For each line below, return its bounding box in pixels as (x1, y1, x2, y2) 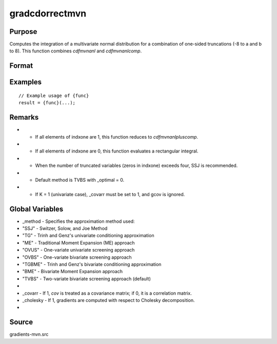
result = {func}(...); (18, 100, 76, 106)
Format (9, 62, 33, 70)
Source (9, 318, 33, 327)
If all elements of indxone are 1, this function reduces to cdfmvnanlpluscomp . (35, 133, 199, 140)
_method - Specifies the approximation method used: (22, 218, 135, 224)
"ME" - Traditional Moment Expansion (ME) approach (22, 239, 135, 246)
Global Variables (9, 204, 64, 213)
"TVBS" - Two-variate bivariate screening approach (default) (22, 275, 151, 282)
